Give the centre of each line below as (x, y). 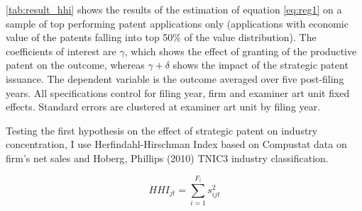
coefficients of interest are (61, 51)
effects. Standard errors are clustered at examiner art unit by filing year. (163, 107)
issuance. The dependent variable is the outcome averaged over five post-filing (175, 78)
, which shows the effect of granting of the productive (241, 51)
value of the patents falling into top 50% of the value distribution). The (161, 37)
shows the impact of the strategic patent (260, 65)
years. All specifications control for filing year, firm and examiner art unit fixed (178, 92)
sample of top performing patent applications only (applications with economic (177, 23)
